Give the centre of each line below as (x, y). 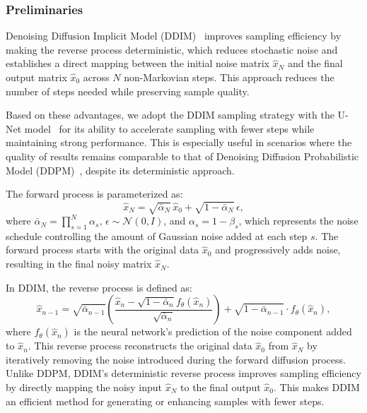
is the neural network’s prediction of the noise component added (213, 331)
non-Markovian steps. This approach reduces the (229, 77)
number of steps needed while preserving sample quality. (128, 91)
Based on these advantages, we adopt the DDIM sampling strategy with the (170, 115)
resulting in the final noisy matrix (79, 264)
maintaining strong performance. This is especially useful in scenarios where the (179, 142)
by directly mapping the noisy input (84, 387)
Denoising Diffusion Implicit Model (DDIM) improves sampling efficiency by (174, 36)
